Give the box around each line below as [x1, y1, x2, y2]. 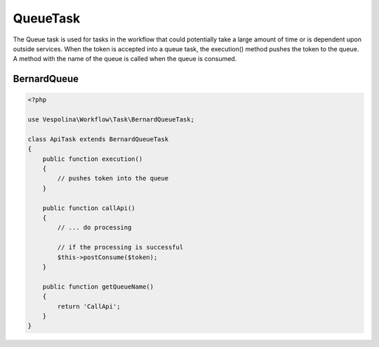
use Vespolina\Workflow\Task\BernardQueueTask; [27, 116, 194, 124]
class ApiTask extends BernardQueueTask [27, 135, 168, 143]
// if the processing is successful [57, 243, 184, 251]
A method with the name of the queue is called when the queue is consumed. [13, 55, 237, 63]
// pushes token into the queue [57, 174, 168, 183]
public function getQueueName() [42, 282, 154, 291]
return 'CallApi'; [57, 302, 121, 310]
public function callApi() [42, 204, 136, 212]
